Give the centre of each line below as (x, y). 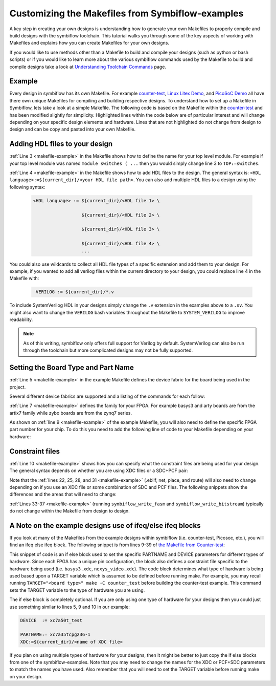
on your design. (26, 676)
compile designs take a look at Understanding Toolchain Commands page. (88, 67)
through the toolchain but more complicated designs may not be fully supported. (108, 350)
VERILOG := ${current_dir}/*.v (75, 292)
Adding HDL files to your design (61, 144)
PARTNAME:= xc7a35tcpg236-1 (55, 635)
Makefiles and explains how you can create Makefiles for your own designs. (89, 43)
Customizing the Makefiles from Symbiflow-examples (126, 13)
